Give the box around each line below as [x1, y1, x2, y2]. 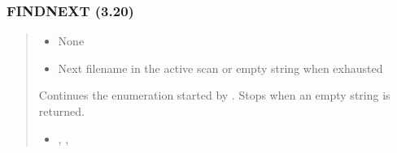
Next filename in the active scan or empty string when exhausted [58, 59, 383, 76]
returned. [38, 103, 85, 119]
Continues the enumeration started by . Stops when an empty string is [38, 87, 390, 104]
